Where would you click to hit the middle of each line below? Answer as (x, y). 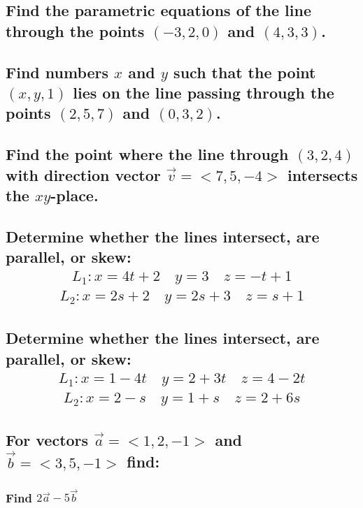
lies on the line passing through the (204, 92)
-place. (74, 195)
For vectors (47, 439)
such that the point (245, 72)
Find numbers (57, 72)
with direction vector (83, 174)
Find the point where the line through (147, 154)
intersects (323, 174)
